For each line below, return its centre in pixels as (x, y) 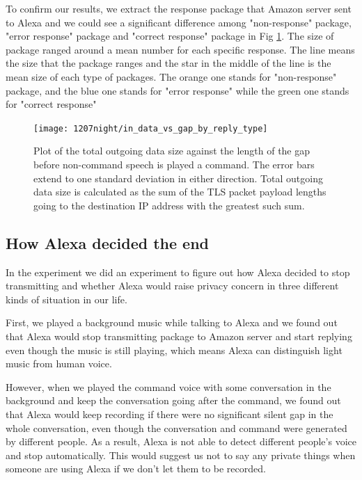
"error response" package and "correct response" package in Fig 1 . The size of (170, 36)
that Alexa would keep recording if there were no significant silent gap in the (170, 414)
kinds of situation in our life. (66, 299)
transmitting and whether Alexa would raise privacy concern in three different (172, 286)
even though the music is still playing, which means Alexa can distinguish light (174, 350)
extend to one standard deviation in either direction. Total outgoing (178, 178)
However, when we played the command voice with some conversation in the (168, 386)
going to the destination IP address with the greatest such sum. (169, 205)
